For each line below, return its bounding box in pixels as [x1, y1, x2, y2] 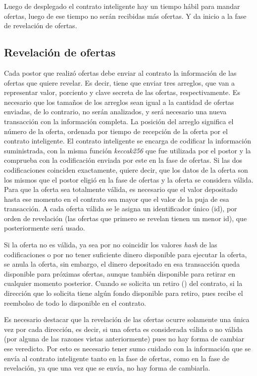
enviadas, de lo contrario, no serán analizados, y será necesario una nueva [4, 106, 227, 117]
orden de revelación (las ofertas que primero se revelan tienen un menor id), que [4, 213, 247, 223]
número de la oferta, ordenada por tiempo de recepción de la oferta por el [4, 126, 228, 136]
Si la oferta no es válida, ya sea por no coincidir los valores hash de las [4, 239, 217, 250]
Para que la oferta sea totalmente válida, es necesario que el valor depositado [4, 184, 238, 194]
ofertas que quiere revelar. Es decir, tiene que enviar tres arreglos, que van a [4, 77, 235, 88]
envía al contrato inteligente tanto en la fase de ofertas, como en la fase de [4, 353, 229, 363]
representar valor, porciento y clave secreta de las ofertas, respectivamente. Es [4, 87, 240, 97]
